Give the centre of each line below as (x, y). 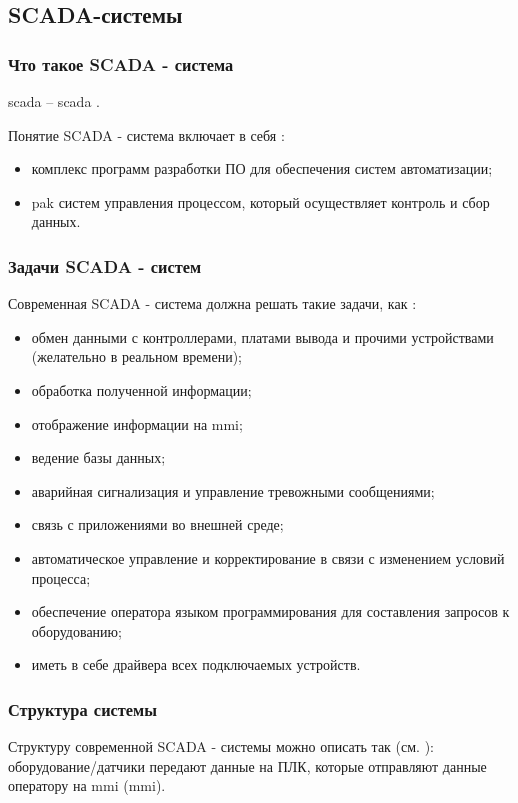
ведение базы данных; (98, 457)
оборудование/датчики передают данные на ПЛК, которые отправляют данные (247, 765)
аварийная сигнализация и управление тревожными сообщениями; (233, 490)
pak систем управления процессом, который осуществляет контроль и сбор (260, 201)
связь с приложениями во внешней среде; (157, 524)
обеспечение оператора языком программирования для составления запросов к (270, 611)
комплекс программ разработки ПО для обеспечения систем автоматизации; (262, 168)
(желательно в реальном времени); (136, 356)
